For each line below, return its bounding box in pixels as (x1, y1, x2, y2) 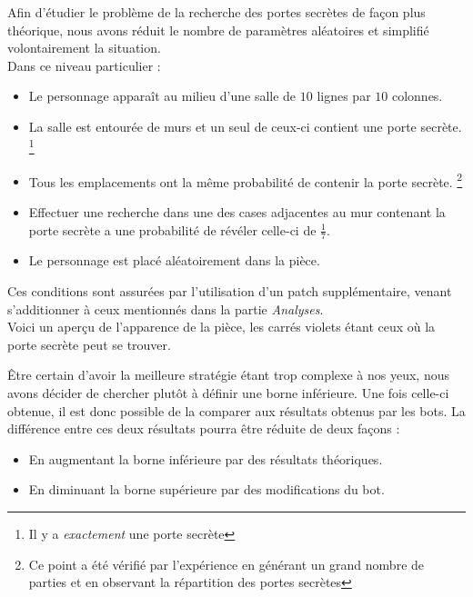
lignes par (317, 86, 371, 105)
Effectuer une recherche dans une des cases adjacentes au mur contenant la (28, 203, 446, 222)
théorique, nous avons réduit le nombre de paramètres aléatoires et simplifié (7, 20, 429, 39)
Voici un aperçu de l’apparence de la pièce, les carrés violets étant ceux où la (7, 317, 436, 336)
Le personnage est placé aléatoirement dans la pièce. (28, 251, 320, 270)
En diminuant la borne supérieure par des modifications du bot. (28, 480, 385, 499)
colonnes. (391, 86, 443, 105)
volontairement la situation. (7, 38, 161, 57)
